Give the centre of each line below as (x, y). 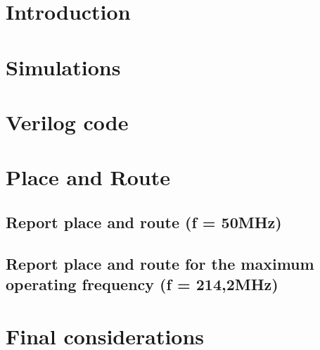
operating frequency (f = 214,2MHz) (142, 284)
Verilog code (67, 121)
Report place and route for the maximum (160, 263)
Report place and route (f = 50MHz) (144, 221)
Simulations (63, 67)
